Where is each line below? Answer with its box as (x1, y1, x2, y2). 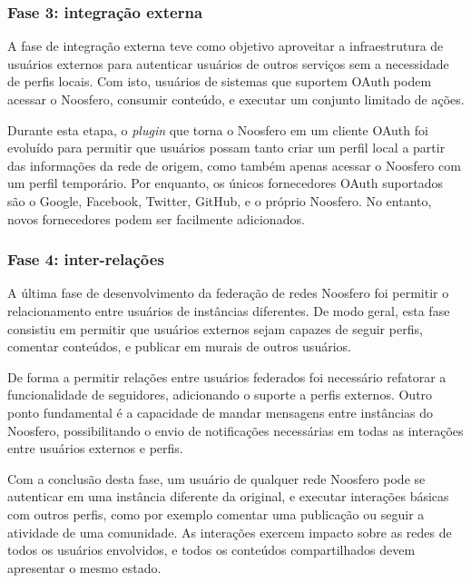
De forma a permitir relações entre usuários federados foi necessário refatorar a (7, 367, 446, 386)
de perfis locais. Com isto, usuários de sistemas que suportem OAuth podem (7, 72, 432, 91)
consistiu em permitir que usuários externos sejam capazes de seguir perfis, (7, 319, 423, 338)
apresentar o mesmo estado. (7, 558, 162, 577)
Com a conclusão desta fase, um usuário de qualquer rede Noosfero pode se (7, 469, 426, 488)
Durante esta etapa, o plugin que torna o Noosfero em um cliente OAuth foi (7, 120, 428, 139)
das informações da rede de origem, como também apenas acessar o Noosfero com (7, 155, 461, 174)
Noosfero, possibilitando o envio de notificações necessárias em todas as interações (7, 420, 464, 440)
